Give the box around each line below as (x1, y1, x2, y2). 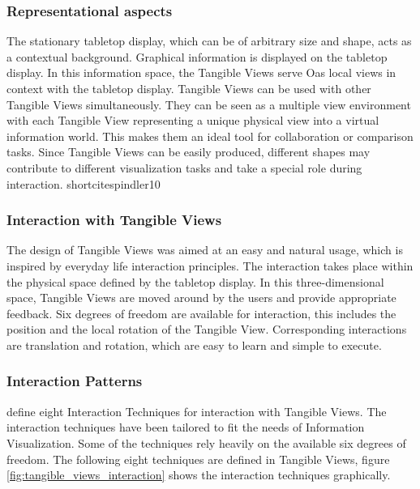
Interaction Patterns (6, 371, 143, 391)
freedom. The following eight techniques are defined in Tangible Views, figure (6, 450, 390, 467)
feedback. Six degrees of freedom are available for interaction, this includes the (6, 304, 396, 321)
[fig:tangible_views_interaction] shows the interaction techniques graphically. (6, 466, 391, 483)
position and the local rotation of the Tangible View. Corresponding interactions (6, 321, 407, 338)
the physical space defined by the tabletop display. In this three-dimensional (6, 273, 384, 290)
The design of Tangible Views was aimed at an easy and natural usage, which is (6, 241, 403, 258)
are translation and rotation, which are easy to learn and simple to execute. (6, 336, 382, 353)
